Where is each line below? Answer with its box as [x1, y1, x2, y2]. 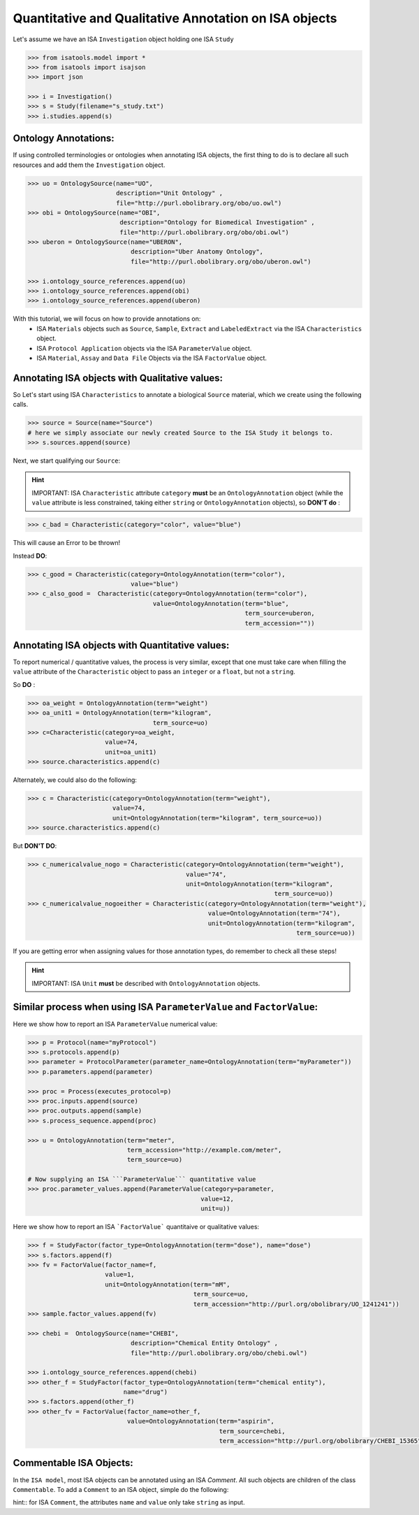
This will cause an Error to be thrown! [13, 539, 121, 547]
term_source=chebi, [219, 1427, 286, 1435]
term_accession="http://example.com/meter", [126, 1146, 282, 1154]
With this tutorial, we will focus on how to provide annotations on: [13, 314, 201, 323]
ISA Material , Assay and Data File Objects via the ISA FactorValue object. [36, 354, 267, 362]
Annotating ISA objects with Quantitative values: [13, 639, 230, 651]
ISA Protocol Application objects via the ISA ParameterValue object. [36, 344, 252, 352]
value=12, [200, 1195, 234, 1203]
